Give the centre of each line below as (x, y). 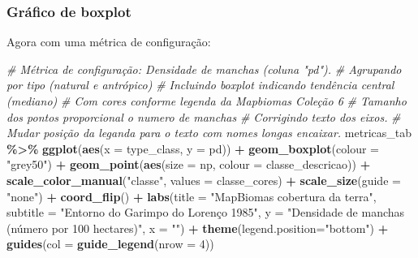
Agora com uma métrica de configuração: (109, 42)
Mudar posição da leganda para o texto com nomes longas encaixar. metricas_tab (209, 133)
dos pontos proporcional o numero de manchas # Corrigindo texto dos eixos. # (204, 116)
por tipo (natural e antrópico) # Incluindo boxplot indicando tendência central (200, 85)
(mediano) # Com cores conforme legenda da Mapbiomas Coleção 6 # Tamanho (207, 101)
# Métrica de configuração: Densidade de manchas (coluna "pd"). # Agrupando (204, 69)
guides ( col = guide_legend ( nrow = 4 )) (110, 244)
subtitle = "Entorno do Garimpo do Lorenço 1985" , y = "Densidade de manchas (206, 212)
